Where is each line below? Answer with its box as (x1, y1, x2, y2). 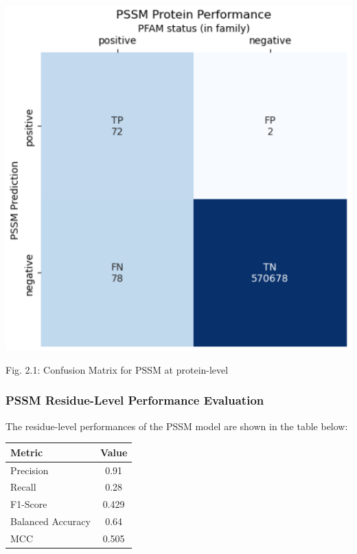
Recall (10, 480, 36, 494)
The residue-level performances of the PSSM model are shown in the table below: (5, 418, 348, 433)
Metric (10, 445, 43, 459)
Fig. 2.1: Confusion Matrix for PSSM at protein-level (5, 362, 229, 376)
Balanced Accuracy (10, 514, 91, 529)
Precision (10, 462, 49, 477)
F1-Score (10, 497, 47, 511)
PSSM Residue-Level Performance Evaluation (5, 392, 264, 409)
